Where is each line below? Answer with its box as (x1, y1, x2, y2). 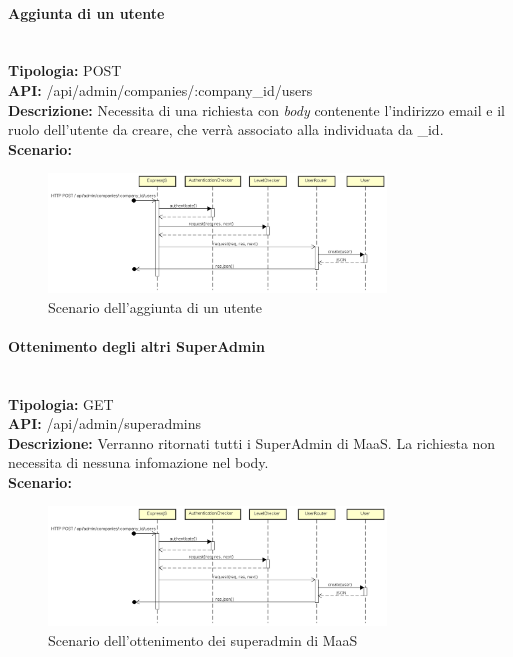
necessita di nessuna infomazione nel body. (8, 452, 269, 473)
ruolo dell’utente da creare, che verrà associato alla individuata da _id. (8, 119, 444, 140)
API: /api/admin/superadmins (8, 413, 202, 434)
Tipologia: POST (8, 60, 122, 81)
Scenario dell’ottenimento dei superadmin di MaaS (48, 629, 358, 650)
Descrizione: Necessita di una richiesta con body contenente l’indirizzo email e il (8, 99, 505, 120)
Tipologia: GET (8, 393, 114, 414)
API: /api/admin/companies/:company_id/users (8, 79, 313, 100)
